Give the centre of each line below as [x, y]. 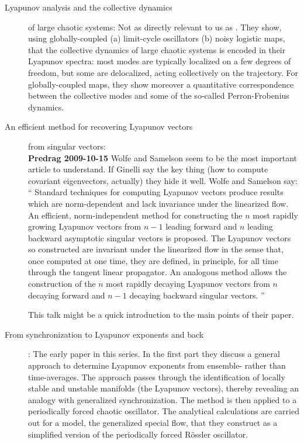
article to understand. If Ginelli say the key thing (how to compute [148, 169]
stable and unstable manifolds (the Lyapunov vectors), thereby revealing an [164, 388]
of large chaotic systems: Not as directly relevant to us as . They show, [155, 27]
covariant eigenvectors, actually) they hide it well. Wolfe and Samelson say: [163, 180]
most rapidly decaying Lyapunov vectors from [188, 284]
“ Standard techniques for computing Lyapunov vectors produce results [156, 192]
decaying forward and [67, 295]
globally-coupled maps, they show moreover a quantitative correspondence [161, 84]
